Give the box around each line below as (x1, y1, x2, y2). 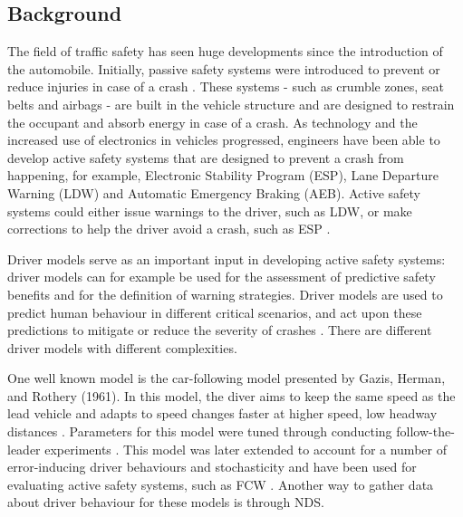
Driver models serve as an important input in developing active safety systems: (7, 249, 446, 268)
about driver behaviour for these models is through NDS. (7, 493, 324, 512)
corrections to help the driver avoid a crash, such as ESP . (7, 219, 331, 238)
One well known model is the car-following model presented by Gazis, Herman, (7, 369, 446, 388)
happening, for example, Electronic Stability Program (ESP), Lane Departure (7, 166, 439, 185)
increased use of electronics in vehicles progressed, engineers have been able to (7, 130, 440, 149)
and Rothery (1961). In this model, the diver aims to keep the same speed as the (7, 386, 456, 405)
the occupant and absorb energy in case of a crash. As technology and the (7, 112, 418, 131)
